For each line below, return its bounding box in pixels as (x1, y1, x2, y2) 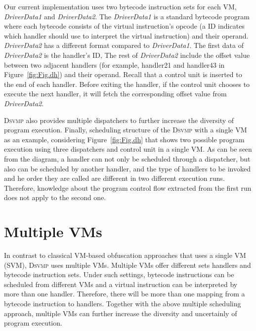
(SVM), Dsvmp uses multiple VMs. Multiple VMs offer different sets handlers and (4, 259, 251, 270)
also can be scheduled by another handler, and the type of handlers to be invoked (4, 163, 251, 173)
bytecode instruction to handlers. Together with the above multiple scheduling (4, 298, 241, 308)
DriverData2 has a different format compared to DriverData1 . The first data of (4, 40, 244, 50)
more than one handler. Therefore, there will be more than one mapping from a (4, 289, 245, 299)
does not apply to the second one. (4, 192, 106, 203)
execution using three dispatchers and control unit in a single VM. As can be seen (4, 144, 252, 154)
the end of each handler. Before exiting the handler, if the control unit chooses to (4, 79, 250, 89)
